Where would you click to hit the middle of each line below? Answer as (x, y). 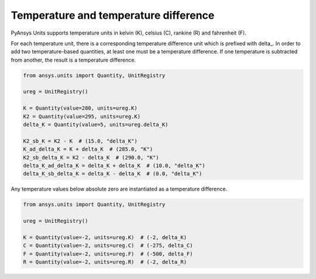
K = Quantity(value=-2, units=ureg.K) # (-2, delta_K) (105, 237)
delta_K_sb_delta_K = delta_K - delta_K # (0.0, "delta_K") (113, 174)
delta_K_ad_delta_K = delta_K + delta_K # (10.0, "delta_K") (114, 166)
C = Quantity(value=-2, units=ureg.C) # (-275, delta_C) (108, 246)
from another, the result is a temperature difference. (73, 60)
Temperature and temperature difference (113, 15)
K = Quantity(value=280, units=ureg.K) (80, 108)
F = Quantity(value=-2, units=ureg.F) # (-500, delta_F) (108, 254)
